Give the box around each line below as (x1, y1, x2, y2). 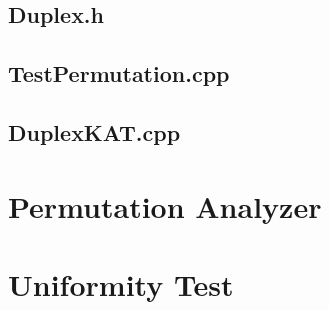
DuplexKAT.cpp (8, 116, 181, 147)
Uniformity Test (8, 263, 234, 304)
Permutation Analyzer (8, 185, 322, 226)
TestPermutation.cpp (8, 58, 230, 89)
